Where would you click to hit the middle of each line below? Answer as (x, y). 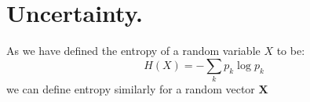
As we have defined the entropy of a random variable (133, 51)
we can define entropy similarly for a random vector (131, 89)
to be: (291, 51)
